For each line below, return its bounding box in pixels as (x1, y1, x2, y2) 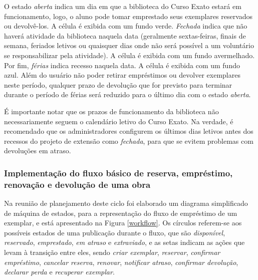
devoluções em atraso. (4, 145, 71, 156)
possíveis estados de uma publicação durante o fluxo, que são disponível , (4, 227, 225, 237)
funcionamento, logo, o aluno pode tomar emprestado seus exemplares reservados (4, 11, 253, 21)
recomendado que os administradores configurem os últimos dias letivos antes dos (4, 126, 253, 136)
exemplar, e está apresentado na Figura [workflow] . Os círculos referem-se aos (4, 217, 242, 228)
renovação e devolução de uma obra (4, 178, 151, 190)
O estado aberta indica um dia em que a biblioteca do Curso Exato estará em (4, 1, 241, 11)
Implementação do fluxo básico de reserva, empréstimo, (4, 166, 233, 179)
